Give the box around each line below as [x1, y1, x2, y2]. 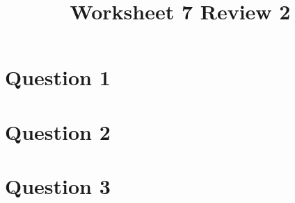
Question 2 [5, 117, 111, 145]
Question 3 [5, 172, 111, 200]
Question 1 [5, 63, 111, 91]
